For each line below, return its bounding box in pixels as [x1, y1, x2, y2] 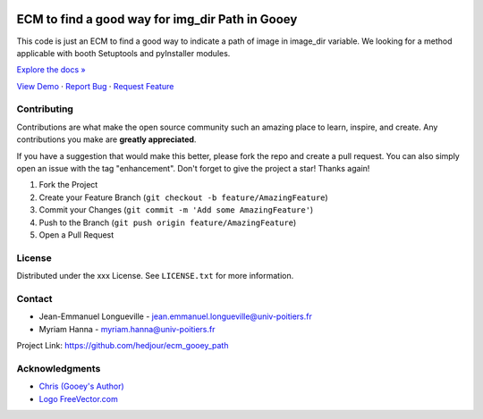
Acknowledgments [16, 362, 101, 374]
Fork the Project [38, 180, 98, 190]
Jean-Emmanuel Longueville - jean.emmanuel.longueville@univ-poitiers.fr [38, 311, 312, 322]
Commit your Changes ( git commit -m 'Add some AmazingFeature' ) [38, 205, 314, 215]
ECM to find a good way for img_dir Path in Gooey [16, 12, 298, 27]
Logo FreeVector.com [38, 393, 118, 404]
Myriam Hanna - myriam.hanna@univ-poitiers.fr [38, 323, 216, 334]
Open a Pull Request [38, 229, 114, 240]
